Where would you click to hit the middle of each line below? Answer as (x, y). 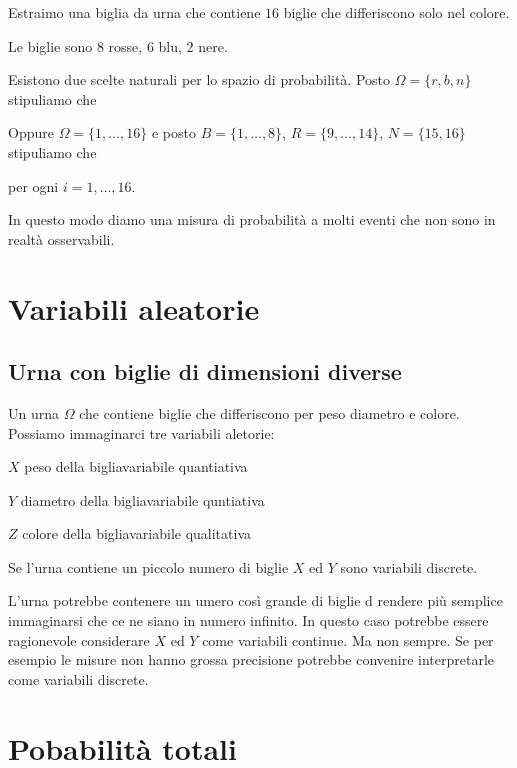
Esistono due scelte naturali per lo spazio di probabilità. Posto (199, 79)
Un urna (34, 412)
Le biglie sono (50, 45)
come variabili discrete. (78, 678)
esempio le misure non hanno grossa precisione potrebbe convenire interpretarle (251, 659)
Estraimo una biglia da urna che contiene (134, 12)
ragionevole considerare (79, 639)
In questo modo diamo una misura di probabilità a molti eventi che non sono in (252, 219)
